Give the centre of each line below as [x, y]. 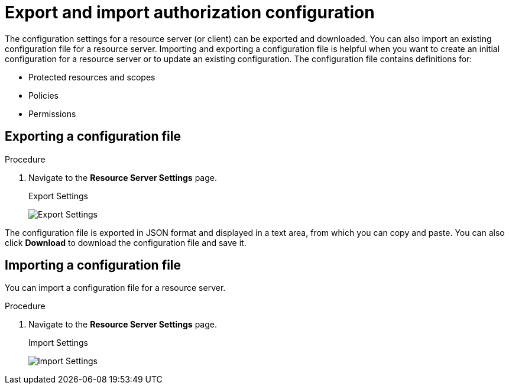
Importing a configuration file [93, 265]
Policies [43, 95]
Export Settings [58, 196]
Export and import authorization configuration [190, 12]
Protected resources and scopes [92, 77]
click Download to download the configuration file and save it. [126, 242]
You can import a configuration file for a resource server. [115, 288]
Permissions [52, 114]
